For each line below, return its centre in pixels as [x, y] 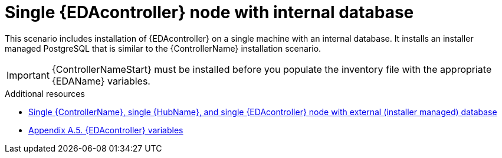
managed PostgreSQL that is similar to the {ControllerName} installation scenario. [163, 48]
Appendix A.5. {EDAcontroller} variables [106, 130]
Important [28, 75]
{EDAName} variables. [101, 81]
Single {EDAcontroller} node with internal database [209, 12]
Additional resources [45, 93]
